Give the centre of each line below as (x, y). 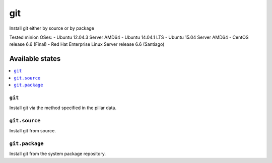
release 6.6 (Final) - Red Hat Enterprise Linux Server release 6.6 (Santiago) (87, 44)
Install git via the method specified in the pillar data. (63, 108)
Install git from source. (33, 131)
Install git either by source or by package (52, 28)
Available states (35, 59)
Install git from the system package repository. (57, 154)
